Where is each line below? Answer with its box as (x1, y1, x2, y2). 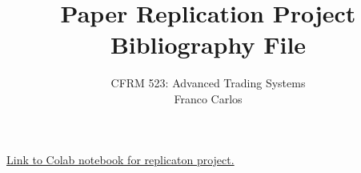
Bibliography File (110, 28, 307, 61)
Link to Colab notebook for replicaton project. (6, 151, 235, 167)
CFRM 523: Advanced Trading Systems (110, 74, 306, 91)
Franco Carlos (174, 90, 243, 107)
